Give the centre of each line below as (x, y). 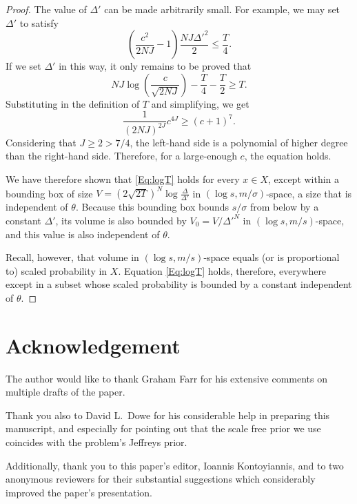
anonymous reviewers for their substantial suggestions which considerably (161, 479)
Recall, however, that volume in (72, 257)
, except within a (304, 178)
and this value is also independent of (83, 234)
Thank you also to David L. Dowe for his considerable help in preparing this (168, 415)
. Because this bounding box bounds (152, 207)
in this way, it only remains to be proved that (155, 66)
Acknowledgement (93, 345)
